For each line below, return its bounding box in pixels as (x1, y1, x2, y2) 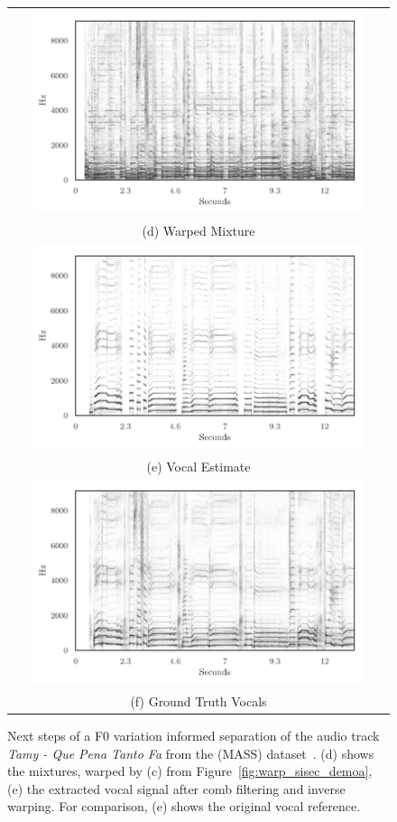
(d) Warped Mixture (142, 221, 255, 240)
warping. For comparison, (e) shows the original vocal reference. (7, 797, 361, 816)
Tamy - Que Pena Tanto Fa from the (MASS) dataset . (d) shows (7, 743, 374, 762)
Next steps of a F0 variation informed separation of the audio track (7, 725, 380, 744)
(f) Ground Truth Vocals (130, 691, 267, 710)
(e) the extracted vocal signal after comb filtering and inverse (7, 779, 346, 798)
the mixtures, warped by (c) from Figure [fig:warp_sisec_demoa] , (7, 761, 373, 780)
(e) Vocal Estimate (146, 456, 251, 475)
